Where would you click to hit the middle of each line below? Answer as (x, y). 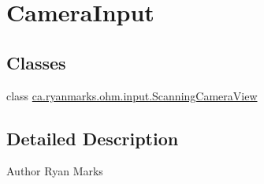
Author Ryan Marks (55, 171)
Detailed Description (93, 138)
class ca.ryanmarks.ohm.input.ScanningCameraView (132, 95)
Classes (36, 62)
